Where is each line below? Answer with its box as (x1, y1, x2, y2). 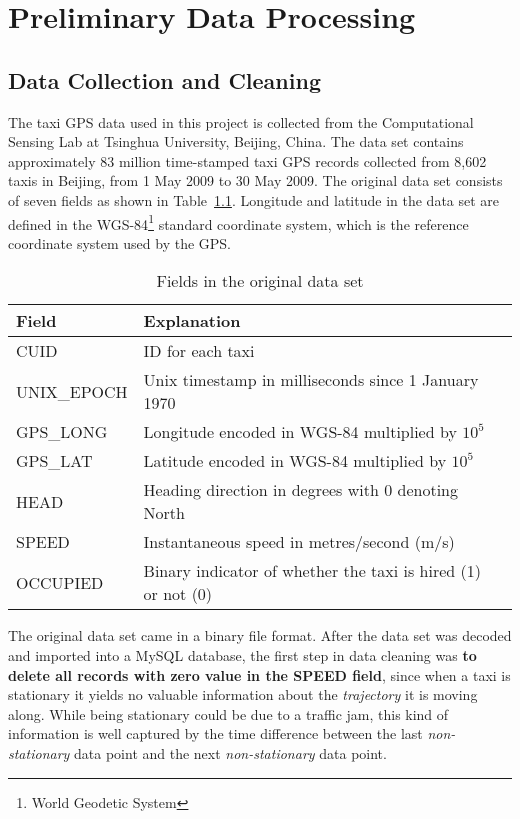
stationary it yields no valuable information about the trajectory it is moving (8, 684, 478, 705)
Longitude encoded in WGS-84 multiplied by (143, 420, 457, 444)
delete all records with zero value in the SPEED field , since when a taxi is (8, 664, 511, 685)
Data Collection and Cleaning (8, 64, 321, 95)
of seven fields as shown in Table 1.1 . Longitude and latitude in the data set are (8, 189, 500, 210)
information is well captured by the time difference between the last (8, 723, 423, 744)
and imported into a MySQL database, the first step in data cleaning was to (8, 644, 477, 665)
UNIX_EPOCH (16, 379, 128, 403)
